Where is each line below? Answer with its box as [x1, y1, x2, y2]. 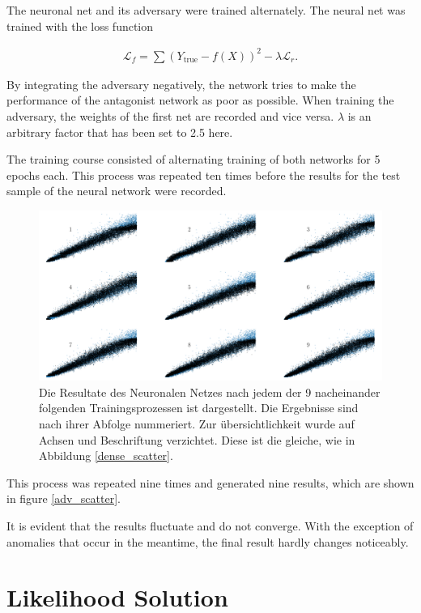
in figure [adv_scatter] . [6, 490, 121, 507]
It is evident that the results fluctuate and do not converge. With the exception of [6, 517, 414, 534]
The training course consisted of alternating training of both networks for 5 [6, 151, 381, 168]
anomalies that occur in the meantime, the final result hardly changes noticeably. [6, 533, 409, 550]
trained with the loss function [6, 17, 154, 34]
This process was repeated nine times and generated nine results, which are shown [6, 474, 415, 491]
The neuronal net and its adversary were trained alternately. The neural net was [6, 2, 406, 18]
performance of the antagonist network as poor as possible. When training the [6, 92, 394, 109]
